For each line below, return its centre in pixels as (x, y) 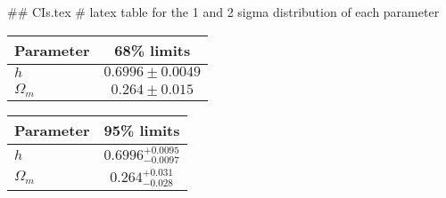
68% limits (153, 50)
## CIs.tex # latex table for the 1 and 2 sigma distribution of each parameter (223, 12)
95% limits (142, 130)
